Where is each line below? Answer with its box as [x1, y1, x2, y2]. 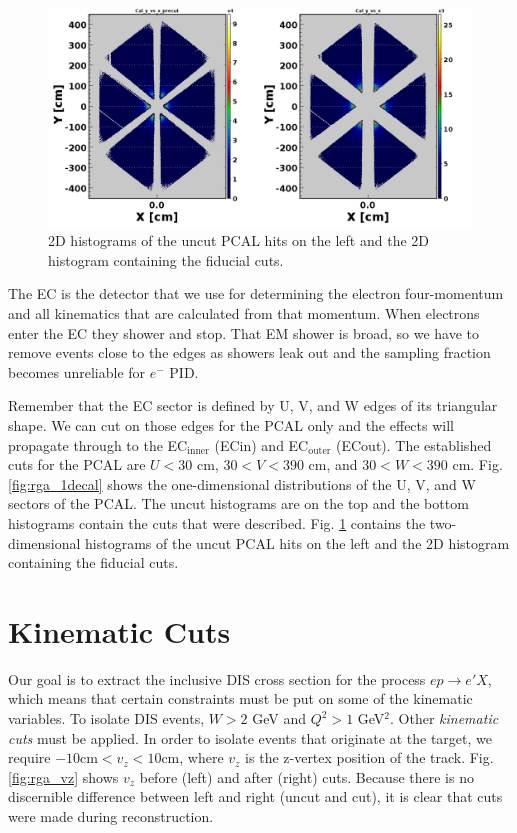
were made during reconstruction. [8, 806, 214, 826]
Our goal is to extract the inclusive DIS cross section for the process [8, 668, 426, 689]
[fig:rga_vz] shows [8, 766, 119, 787]
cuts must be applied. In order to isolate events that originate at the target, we [8, 727, 492, 748]
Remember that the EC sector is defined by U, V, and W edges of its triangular [8, 395, 498, 416]
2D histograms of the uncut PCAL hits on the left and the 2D [48, 230, 429, 251]
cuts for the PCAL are [8, 454, 146, 475]
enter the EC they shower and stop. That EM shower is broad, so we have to [8, 322, 480, 343]
